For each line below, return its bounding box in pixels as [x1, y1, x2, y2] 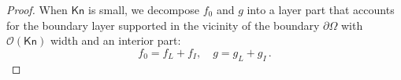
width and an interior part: [50, 32, 181, 49]
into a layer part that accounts [247, 2, 395, 17]
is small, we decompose [88, 2, 199, 17]
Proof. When [6, 2, 68, 17]
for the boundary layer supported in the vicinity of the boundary [6, 16, 320, 33]
